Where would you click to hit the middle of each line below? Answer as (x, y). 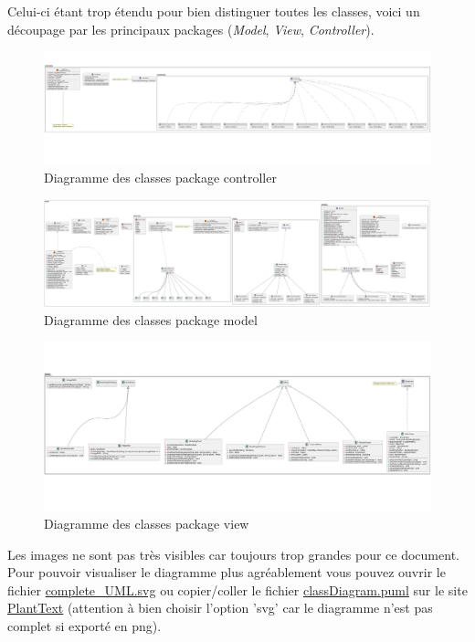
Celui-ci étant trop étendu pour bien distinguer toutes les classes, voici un (214, 11)
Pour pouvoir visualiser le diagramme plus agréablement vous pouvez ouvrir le (227, 572)
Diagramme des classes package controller (160, 178)
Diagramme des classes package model (151, 319)
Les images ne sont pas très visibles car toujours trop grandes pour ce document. (233, 554)
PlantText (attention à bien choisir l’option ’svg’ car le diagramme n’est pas (220, 608)
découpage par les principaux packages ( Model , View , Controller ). (191, 29)
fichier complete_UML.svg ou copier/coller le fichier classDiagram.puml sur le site (237, 589)
